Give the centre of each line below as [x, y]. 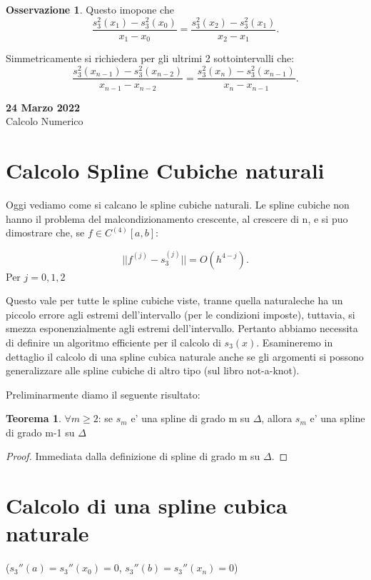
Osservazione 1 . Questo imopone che [90, 9]
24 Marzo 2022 [43, 107]
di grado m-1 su [40, 432]
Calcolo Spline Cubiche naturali [165, 170]
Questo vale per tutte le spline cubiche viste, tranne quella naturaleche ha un [174, 300]
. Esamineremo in [295, 342]
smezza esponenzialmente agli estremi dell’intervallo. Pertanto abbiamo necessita [182, 328]
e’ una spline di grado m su [190, 418]
